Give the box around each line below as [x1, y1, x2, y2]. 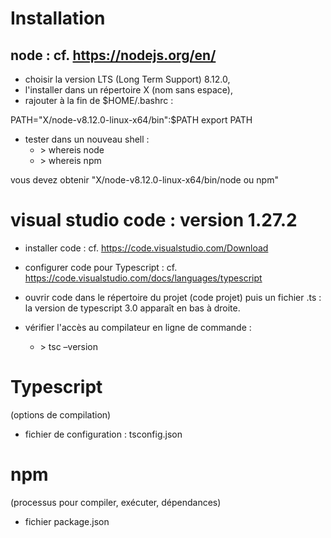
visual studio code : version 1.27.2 [10, 209, 298, 232]
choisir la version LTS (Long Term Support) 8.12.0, [24, 73, 231, 85]
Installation [10, 7, 106, 30]
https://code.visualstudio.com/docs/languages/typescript [24, 272, 263, 284]
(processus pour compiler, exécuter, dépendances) [10, 496, 222, 508]
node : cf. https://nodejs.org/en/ [10, 47, 217, 64]
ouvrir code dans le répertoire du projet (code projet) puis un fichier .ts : [24, 291, 322, 303]
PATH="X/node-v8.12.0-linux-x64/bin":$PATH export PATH [10, 114, 253, 126]
